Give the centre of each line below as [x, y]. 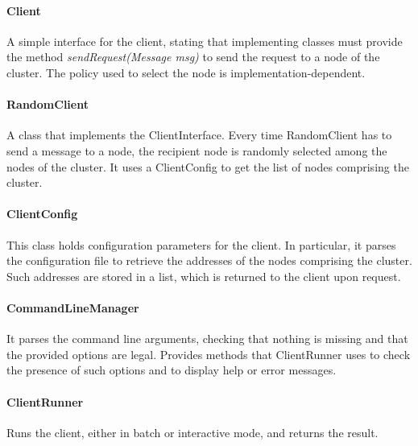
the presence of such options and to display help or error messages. [172, 370]
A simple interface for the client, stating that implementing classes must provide [205, 41]
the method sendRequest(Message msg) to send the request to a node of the [193, 57]
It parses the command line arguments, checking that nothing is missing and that [207, 339]
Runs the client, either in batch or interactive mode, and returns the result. [192, 432]
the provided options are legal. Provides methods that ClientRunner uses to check [209, 354]
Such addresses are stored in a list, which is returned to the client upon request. [204, 276]
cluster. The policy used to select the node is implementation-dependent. [186, 72]
